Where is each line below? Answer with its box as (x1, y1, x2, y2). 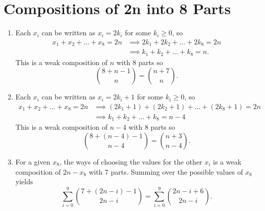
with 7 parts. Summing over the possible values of (88, 166, 243, 177)
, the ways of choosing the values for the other (59, 156, 202, 167)
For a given (15, 156, 50, 167)
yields (15, 176, 33, 187)
